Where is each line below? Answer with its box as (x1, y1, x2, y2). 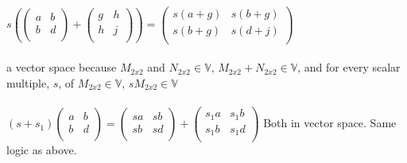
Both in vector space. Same (263, 114, 397, 131)
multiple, (6, 74, 50, 91)
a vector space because (6, 59, 117, 76)
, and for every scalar (297, 59, 401, 76)
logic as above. (6, 142, 77, 158)
